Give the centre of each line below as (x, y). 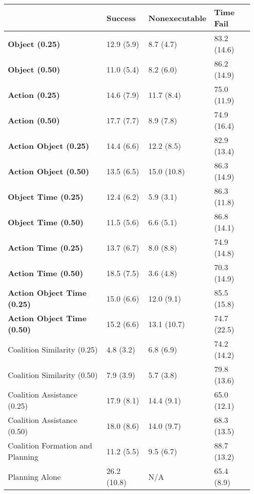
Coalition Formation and (50, 445)
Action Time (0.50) (46, 273)
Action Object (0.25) (49, 145)
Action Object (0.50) (49, 171)
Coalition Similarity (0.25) (53, 349)
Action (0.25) (34, 94)
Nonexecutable (177, 18)
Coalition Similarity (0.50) (53, 375)
